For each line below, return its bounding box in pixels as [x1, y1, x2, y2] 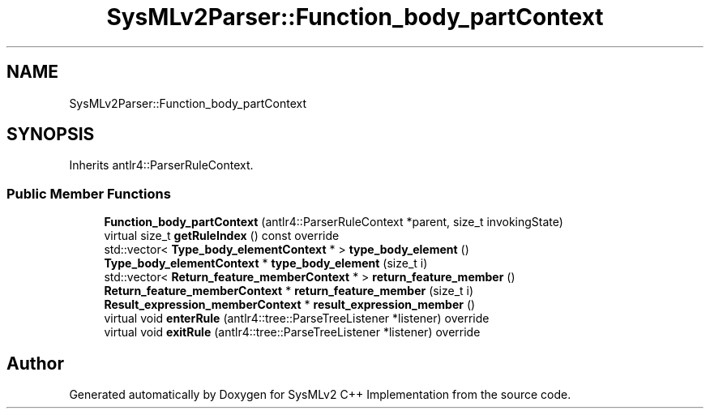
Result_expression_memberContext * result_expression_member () [104, 297, 476, 312]
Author [6, 353, 64, 374]
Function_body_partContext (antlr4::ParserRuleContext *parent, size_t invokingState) [104, 215, 563, 229]
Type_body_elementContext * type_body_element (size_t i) [104, 256, 428, 271]
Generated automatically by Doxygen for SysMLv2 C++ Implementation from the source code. [69, 387, 571, 402]
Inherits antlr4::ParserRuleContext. [69, 158, 254, 173]
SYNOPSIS [6, 124, 95, 145]
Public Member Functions [6, 185, 171, 202]
